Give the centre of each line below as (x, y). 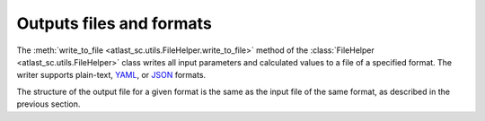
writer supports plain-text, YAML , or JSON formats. (111, 75)
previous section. (48, 104)
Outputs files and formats (115, 23)
